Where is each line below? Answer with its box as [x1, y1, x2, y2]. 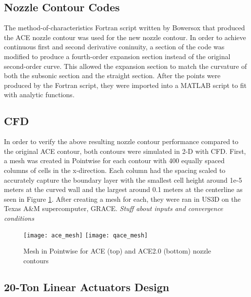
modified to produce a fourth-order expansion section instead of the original [4, 51, 231, 61]
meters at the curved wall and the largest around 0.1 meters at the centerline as [4, 184, 243, 194]
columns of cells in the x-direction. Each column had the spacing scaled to [4, 165, 226, 175]
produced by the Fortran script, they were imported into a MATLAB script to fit [4, 80, 247, 90]
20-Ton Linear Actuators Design [4, 279, 170, 294]
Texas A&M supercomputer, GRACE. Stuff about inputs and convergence [4, 203, 223, 213]
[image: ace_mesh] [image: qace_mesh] [23, 232, 148, 239]
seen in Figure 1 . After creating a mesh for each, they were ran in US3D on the [4, 193, 241, 204]
